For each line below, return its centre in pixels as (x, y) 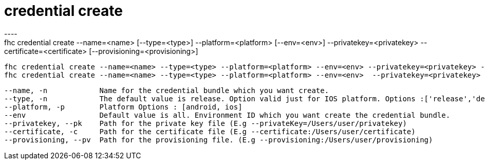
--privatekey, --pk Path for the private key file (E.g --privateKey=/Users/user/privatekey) (206, 123)
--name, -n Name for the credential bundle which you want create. (167, 90)
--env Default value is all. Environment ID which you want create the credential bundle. (227, 115)
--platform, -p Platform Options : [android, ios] (123, 107)
